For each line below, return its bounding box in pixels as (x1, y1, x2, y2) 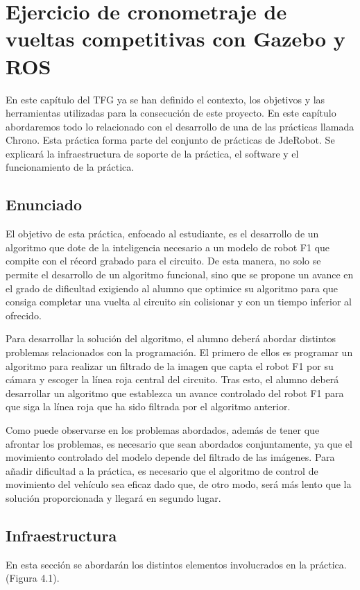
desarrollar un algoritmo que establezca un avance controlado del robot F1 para (6, 385, 344, 400)
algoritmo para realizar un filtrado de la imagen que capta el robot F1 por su (6, 358, 334, 373)
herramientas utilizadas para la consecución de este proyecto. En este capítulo (6, 106, 336, 120)
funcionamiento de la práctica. (6, 160, 135, 174)
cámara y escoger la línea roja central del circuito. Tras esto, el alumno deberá (6, 372, 339, 387)
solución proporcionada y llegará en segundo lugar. (6, 490, 221, 505)
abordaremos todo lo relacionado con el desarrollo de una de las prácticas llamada (6, 119, 354, 133)
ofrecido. (6, 307, 42, 322)
